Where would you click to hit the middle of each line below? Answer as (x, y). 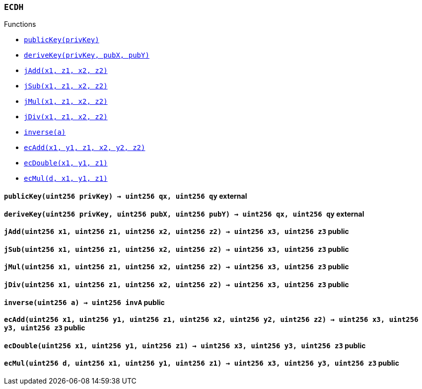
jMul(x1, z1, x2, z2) (66, 102)
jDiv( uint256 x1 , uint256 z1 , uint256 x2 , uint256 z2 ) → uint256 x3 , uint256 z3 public (176, 285)
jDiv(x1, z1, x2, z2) (66, 117)
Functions (20, 24)
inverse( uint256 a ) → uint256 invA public (84, 302)
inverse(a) (45, 132)
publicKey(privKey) (62, 40)
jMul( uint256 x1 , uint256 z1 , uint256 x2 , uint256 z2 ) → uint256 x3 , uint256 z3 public (176, 267)
